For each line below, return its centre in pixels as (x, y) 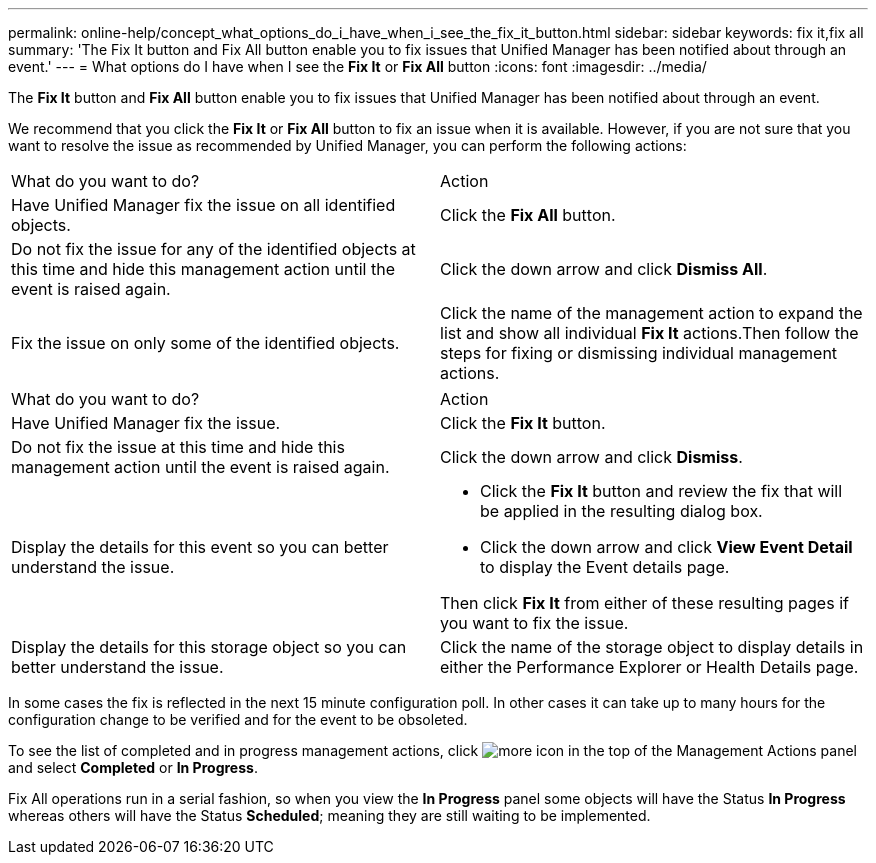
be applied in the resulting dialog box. (621, 511)
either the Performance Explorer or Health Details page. (649, 667)
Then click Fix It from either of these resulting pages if (644, 603)
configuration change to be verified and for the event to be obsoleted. (238, 719)
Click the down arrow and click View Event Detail (666, 547)
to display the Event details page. (605, 567)
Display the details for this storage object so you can (209, 647)
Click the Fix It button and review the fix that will (661, 491)
